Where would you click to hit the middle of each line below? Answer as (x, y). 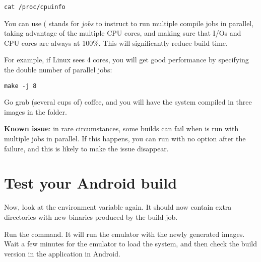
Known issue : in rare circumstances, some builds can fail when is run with (121, 128)
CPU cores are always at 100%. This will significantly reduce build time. (116, 42)
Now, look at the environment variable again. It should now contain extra (118, 207)
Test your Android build (91, 183)
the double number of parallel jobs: (58, 70)
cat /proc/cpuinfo (35, 7)
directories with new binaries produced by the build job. (91, 216)
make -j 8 (20, 86)
